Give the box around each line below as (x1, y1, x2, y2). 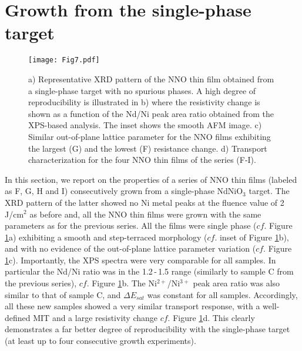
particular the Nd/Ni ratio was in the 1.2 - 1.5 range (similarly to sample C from (5, 265, 294, 278)
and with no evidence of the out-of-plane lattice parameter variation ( (5, 242, 256, 255)
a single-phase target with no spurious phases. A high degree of (28, 84, 256, 96)
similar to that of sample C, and (5, 288, 121, 300)
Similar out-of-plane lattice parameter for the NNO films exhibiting (28, 130, 271, 142)
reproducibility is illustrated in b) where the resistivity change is (28, 96, 260, 108)
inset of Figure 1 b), (219, 230, 289, 243)
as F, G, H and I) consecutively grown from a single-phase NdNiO (5, 185, 243, 197)
